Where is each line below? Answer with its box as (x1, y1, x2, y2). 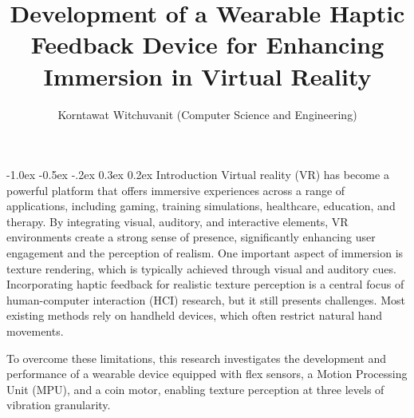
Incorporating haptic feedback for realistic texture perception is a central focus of (6, 276, 404, 293)
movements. (6, 323, 64, 340)
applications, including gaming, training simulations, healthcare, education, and (6, 197, 396, 214)
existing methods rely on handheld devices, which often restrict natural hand (6, 307, 383, 324)
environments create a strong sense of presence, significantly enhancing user (6, 229, 376, 245)
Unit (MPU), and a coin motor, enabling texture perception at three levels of (6, 380, 384, 397)
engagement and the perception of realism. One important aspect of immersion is (6, 245, 404, 261)
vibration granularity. (6, 396, 111, 413)
